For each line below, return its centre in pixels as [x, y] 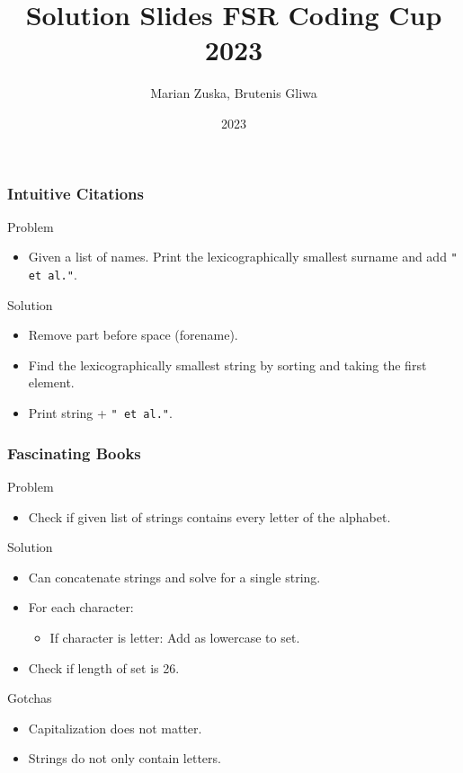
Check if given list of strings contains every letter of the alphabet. [209, 516]
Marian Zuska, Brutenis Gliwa [234, 93]
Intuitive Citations [76, 193]
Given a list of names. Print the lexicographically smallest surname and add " [243, 257]
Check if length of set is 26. [104, 667]
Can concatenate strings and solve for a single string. [174, 577]
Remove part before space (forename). [133, 335]
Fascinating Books [74, 453]
